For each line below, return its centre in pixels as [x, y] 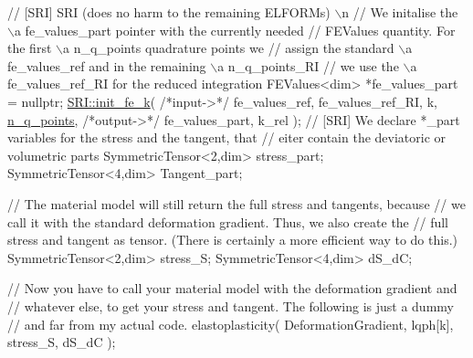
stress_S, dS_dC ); [62, 342]
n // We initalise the [400, 12]
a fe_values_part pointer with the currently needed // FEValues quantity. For [235, 30]
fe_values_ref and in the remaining [107, 65]
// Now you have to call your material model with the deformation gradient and [232, 288]
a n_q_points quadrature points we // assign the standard [228, 48]
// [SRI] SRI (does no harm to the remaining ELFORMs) [169, 12]
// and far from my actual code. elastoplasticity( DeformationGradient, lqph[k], [231, 324]
